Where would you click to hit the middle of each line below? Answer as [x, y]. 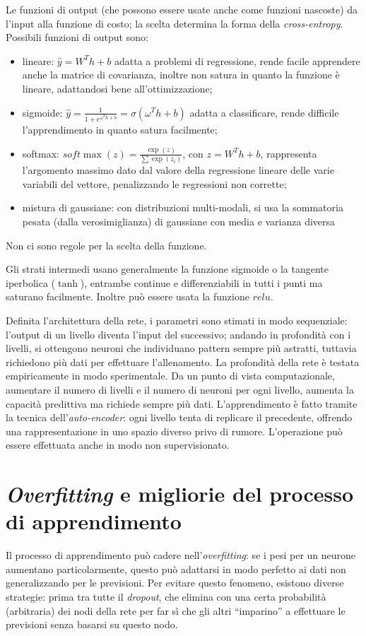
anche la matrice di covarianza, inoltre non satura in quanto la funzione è [181, 75]
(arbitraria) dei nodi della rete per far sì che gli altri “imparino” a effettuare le [176, 610]
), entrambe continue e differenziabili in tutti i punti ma [201, 282]
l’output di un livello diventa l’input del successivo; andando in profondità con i [178, 334]
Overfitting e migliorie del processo [180, 494]
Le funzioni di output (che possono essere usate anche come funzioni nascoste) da [182, 9]
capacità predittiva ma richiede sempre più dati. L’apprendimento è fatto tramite [182, 403]
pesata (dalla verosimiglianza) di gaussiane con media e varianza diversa [179, 222]
